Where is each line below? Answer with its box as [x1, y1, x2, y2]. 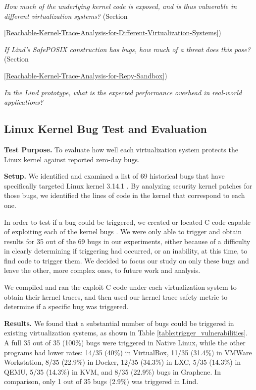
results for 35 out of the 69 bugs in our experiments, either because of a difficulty [4, 236, 251, 246]
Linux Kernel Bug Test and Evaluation [4, 121, 207, 136]
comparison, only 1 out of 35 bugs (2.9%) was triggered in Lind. [4, 376, 199, 387]
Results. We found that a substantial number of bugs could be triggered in [4, 318, 234, 328]
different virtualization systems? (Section [4, 10, 128, 21]
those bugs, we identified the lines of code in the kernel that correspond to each [4, 190, 245, 200]
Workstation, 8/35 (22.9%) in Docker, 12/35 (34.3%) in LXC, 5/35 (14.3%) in [4, 357, 241, 367]
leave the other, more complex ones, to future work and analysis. [4, 265, 201, 275]
